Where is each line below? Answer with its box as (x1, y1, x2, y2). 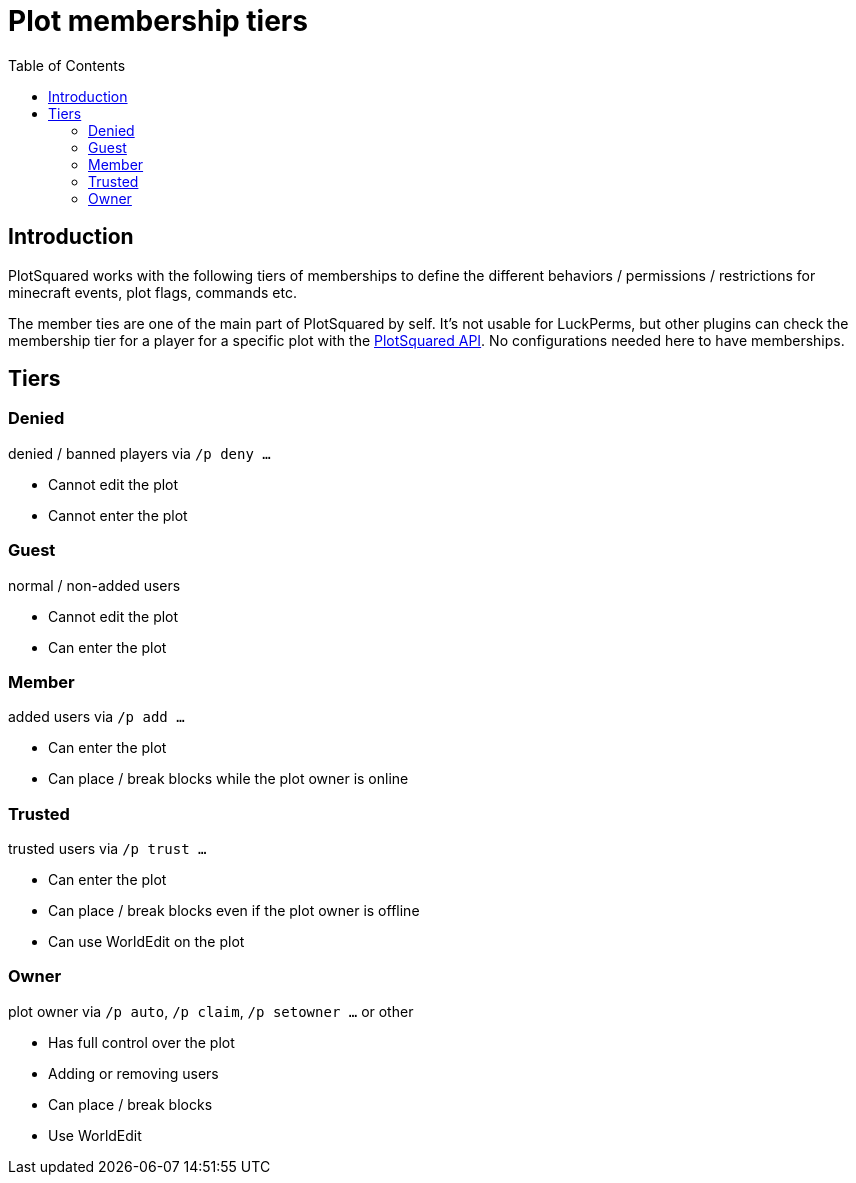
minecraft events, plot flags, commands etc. (8, 283, 298, 301)
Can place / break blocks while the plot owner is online (48, 770, 409, 788)
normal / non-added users (8, 576, 181, 594)
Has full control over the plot (48, 1033, 235, 1051)
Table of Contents (8, 56, 126, 74)
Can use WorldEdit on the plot (48, 933, 245, 951)
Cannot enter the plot (48, 506, 188, 524)
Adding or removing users (48, 1064, 219, 1082)
